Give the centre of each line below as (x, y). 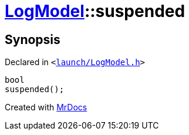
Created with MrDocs (46, 107)
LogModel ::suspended (95, 11)
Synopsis (33, 39)
